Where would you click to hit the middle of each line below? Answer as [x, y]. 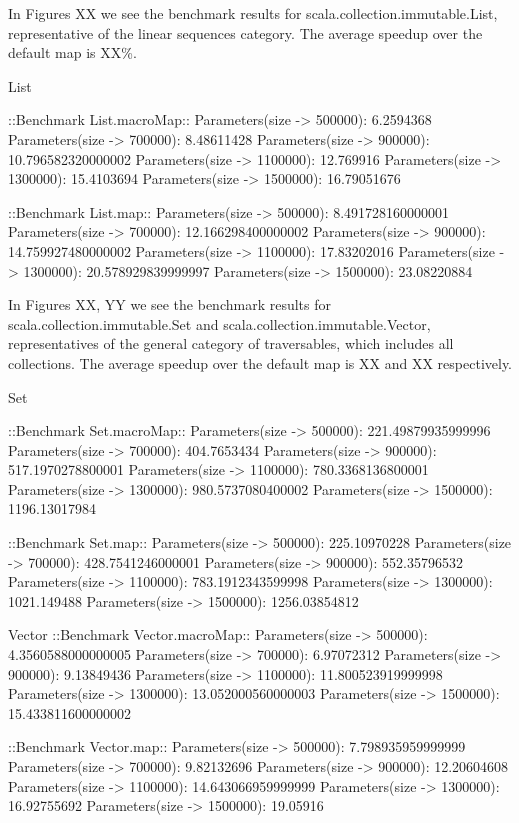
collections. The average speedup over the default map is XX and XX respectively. [260, 362]
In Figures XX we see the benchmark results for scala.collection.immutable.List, [253, 13]
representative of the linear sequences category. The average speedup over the [245, 32]
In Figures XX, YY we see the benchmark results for [170, 304]
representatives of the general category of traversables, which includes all [231, 343]
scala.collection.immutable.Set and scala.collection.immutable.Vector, [219, 323]
